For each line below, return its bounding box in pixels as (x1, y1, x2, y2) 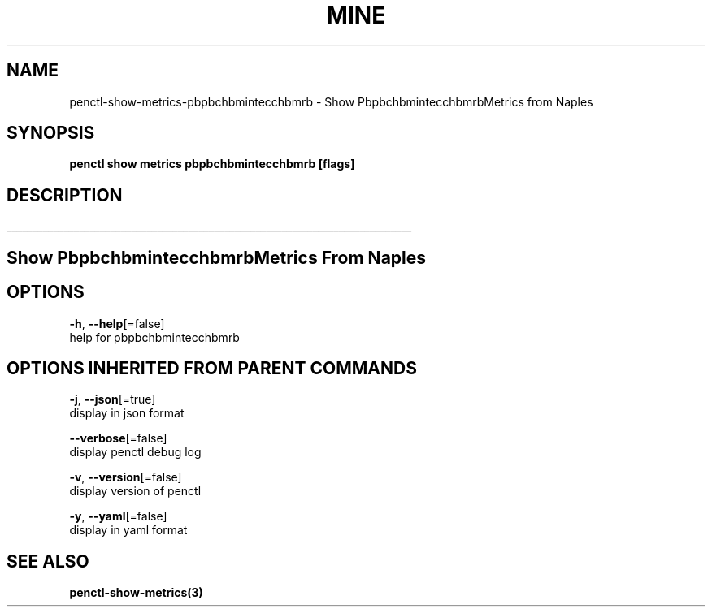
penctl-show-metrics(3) (69, 585, 203, 600)
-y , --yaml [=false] (69, 509, 167, 524)
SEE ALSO (7, 550, 89, 572)
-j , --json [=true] (69, 392, 156, 407)
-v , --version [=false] (69, 470, 182, 485)
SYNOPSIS (7, 123, 95, 144)
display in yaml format (69, 523, 188, 537)
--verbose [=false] (69, 431, 167, 446)
